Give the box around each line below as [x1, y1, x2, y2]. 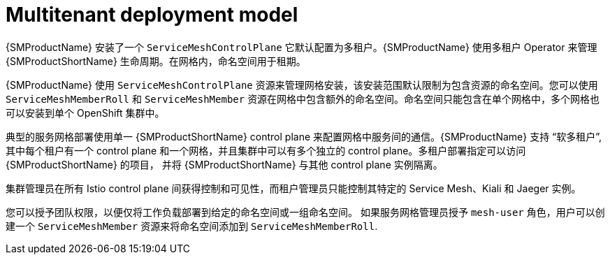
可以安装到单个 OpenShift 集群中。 [6, 106, 165, 119]
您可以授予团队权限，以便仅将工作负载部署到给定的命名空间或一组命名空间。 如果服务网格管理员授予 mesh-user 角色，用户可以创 [6, 205, 605, 218]
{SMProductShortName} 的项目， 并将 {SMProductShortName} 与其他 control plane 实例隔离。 [6, 158, 443, 171]
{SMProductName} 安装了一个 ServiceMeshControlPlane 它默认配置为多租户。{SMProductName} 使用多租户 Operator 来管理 [6, 41, 597, 53]
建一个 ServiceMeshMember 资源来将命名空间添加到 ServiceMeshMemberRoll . [6, 219, 378, 232]
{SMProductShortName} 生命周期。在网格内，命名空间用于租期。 [6, 55, 306, 67]
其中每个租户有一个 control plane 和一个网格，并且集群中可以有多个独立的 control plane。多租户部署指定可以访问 [6, 144, 526, 157]
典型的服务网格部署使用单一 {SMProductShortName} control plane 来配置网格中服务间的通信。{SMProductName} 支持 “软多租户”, [6, 130, 602, 143]
